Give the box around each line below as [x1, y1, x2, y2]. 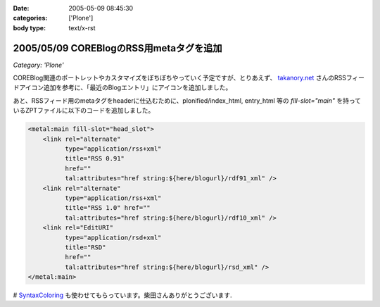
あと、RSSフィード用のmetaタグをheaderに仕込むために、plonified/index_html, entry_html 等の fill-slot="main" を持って [13, 96, 362, 105]
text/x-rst [68, 23, 96, 32]
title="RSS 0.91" [64, 155, 125, 163]
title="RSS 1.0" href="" [64, 204, 151, 212]
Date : [13, 4, 30, 12]
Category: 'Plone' [13, 61, 64, 69]
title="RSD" [64, 243, 106, 251]
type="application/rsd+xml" [64, 233, 162, 242]
